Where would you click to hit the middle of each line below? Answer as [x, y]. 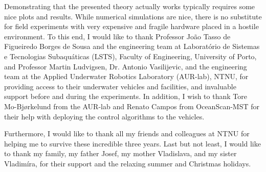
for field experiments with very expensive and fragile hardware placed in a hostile [131, 26]
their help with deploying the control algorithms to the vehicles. [104, 116]
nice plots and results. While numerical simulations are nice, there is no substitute [133, 16]
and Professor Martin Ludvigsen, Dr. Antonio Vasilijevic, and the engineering [126, 66]
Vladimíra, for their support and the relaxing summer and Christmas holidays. [128, 163]
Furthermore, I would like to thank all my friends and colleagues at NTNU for [127, 133]
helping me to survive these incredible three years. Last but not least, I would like [132, 143]
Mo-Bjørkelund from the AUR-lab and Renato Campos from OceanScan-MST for [132, 106]
